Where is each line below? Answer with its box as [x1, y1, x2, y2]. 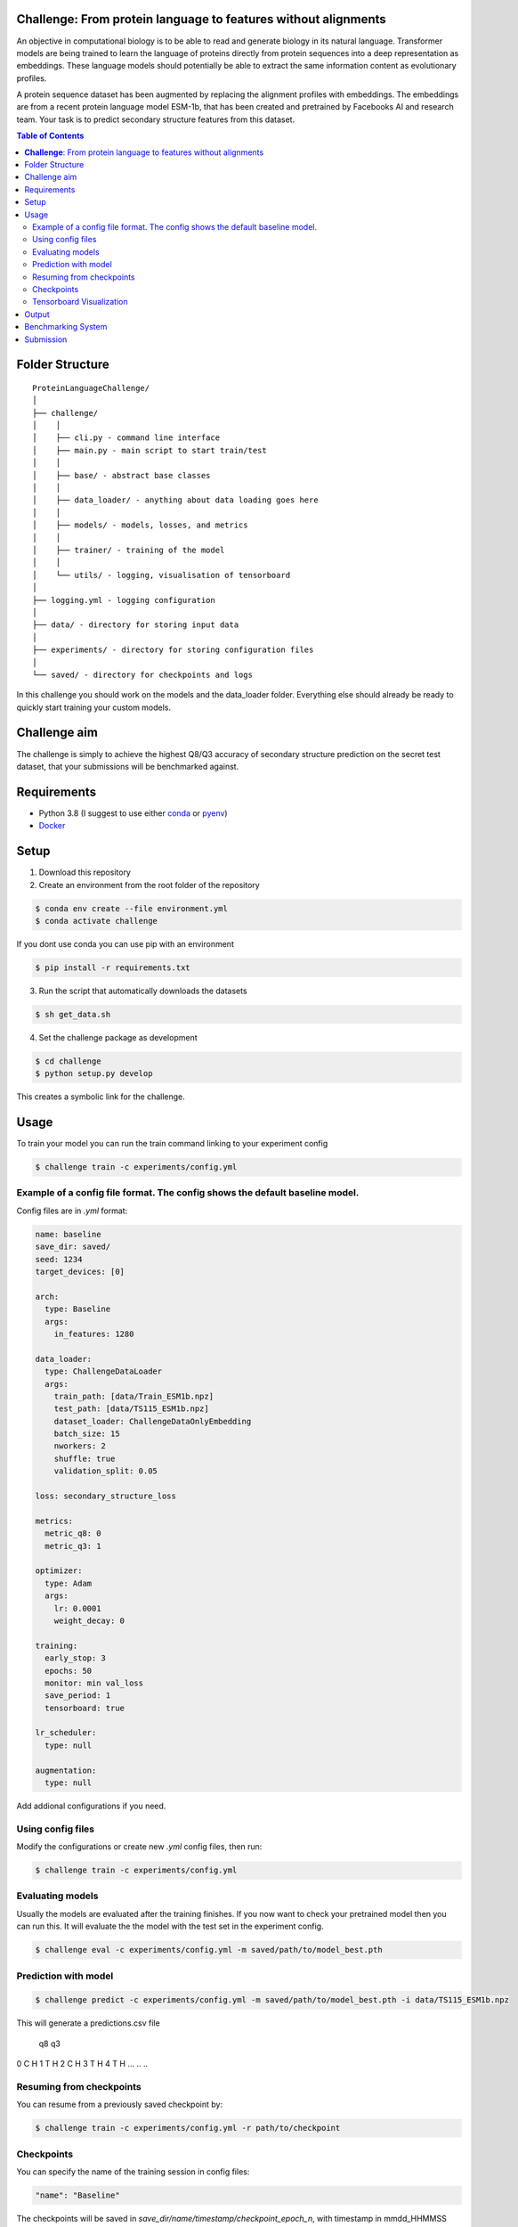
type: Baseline [45, 1304, 111, 1314]
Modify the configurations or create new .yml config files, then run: [16, 1841, 263, 1852]
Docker [38, 820, 66, 831]
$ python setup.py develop [35, 1069, 153, 1079]
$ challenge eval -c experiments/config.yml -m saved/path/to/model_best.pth [35, 1945, 383, 1955]
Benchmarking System [24, 322, 108, 332]
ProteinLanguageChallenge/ [32, 383, 150, 393]
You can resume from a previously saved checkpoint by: [16, 2099, 223, 2110]
